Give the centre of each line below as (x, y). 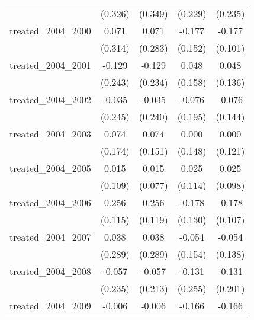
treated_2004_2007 (50, 237)
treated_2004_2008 (50, 271)
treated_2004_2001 (50, 65)
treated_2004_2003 (50, 134)
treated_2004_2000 (50, 31)
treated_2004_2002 (50, 99)
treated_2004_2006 (50, 202)
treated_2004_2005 (50, 168)
